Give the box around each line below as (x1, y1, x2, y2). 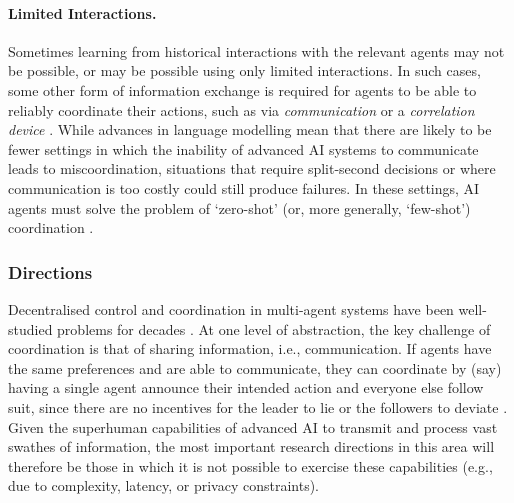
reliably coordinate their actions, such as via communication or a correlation (8, 99, 475, 120)
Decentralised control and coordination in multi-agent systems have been (8, 298, 454, 319)
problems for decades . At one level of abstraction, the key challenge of (57, 318, 491, 339)
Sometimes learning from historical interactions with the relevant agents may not (8, 40, 505, 61)
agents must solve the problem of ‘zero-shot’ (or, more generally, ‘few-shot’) (8, 197, 471, 218)
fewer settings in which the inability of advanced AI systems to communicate (8, 138, 479, 159)
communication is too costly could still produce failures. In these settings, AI (8, 177, 480, 198)
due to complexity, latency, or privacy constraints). (8, 475, 320, 496)
